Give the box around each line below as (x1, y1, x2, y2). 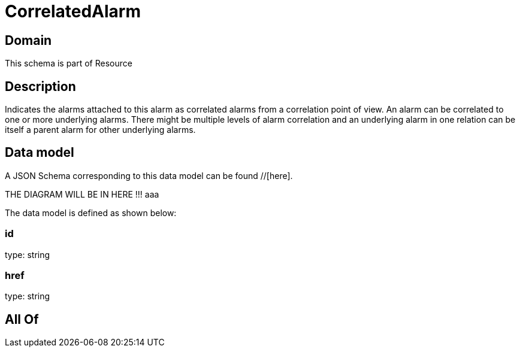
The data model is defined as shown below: (5, 207, 177, 218)
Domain (5, 32, 52, 48)
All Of (5, 311, 39, 327)
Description (5, 78, 76, 94)
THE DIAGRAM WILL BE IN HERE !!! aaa (5, 189, 159, 199)
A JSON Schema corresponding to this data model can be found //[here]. (5, 170, 293, 181)
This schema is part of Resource (5, 58, 132, 69)
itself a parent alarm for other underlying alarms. (5, 125, 196, 135)
